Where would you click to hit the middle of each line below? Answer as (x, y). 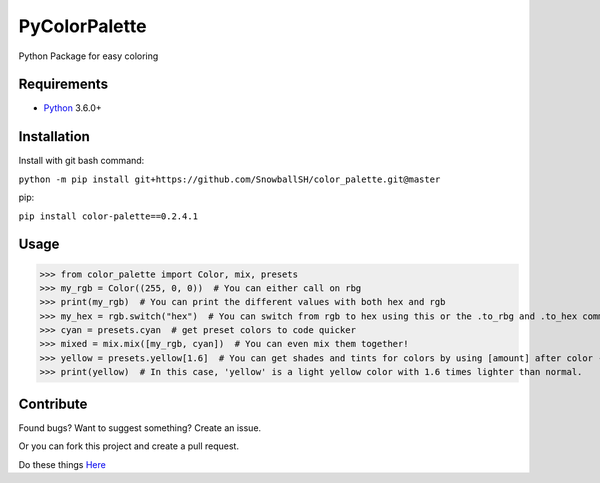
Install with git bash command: (81, 161)
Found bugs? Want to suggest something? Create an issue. (140, 427)
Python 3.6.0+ (72, 108)
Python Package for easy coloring (88, 56)
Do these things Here (62, 464)
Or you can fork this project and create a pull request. (129, 446)
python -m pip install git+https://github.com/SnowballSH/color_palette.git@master (229, 179)
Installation (54, 136)
